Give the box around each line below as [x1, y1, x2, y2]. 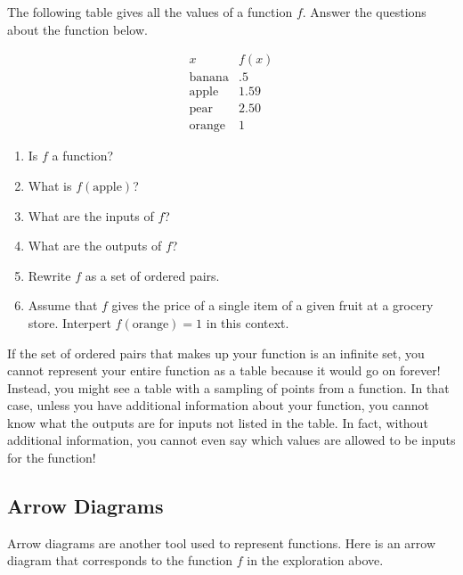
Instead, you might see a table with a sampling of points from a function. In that [7, 378, 450, 397]
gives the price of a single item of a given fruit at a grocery [111, 296, 434, 315]
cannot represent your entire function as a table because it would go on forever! [7, 361, 441, 380]
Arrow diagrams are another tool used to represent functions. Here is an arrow [7, 533, 436, 552]
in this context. [206, 313, 289, 332]
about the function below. [7, 20, 148, 38]
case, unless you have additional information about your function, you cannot [7, 396, 430, 415]
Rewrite [28, 266, 71, 284]
